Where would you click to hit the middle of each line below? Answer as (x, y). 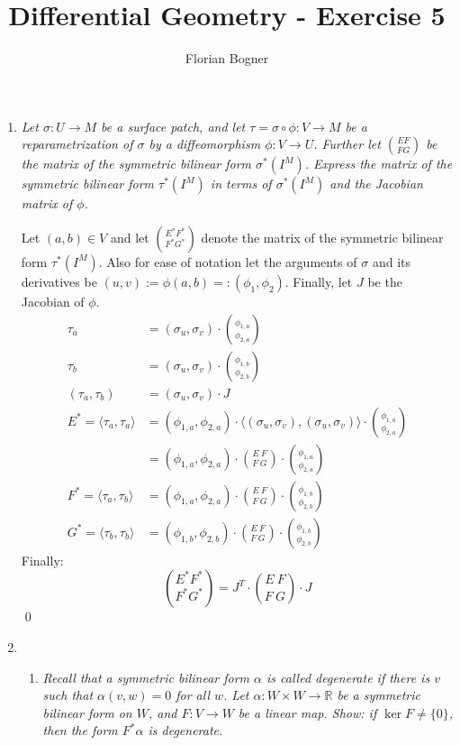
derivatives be (59, 281)
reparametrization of (77, 144)
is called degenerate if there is (348, 677)
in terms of (241, 184)
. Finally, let (319, 281)
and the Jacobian (376, 184)
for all (193, 695)
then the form (80, 730)
